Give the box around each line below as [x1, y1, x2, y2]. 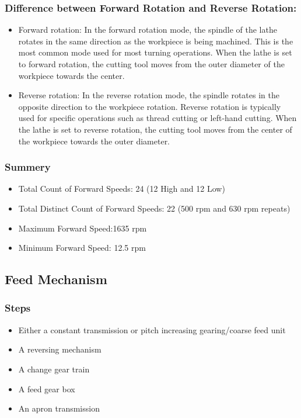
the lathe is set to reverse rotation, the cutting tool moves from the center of [18, 123, 292, 135]
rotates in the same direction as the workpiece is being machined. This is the [18, 34, 293, 47]
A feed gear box [18, 382, 75, 395]
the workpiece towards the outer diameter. [18, 134, 170, 147]
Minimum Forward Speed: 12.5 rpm [18, 241, 146, 254]
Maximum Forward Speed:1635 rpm [18, 222, 147, 234]
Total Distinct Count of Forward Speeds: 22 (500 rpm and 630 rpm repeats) [18, 202, 290, 214]
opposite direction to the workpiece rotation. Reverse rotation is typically [18, 100, 281, 112]
